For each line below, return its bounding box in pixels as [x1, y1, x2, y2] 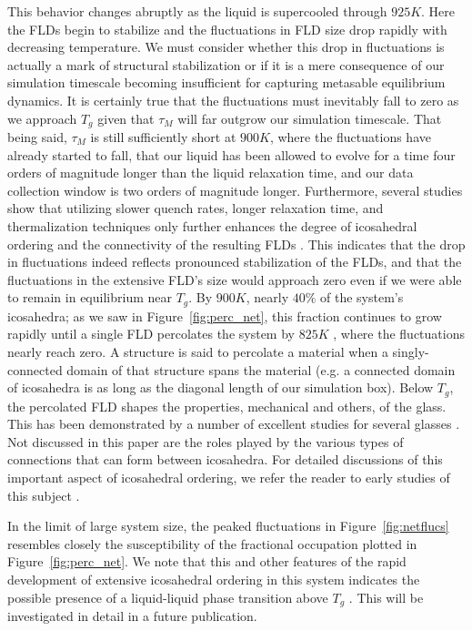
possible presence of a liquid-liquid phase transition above [7, 587, 328, 606]
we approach [7, 108, 77, 127]
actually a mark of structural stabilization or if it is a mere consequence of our [7, 55, 445, 74]
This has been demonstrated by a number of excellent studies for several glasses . [7, 414, 460, 433]
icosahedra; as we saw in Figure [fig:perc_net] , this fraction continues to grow [7, 306, 442, 325]
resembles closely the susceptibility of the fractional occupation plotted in [7, 534, 417, 553]
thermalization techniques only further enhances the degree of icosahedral [7, 216, 417, 235]
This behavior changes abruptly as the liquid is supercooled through [7, 2, 387, 20]
